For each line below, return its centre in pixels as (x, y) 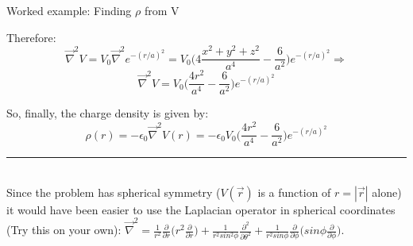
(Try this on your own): (64, 230)
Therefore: (31, 37)
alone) (387, 192)
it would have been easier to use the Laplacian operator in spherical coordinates (201, 209)
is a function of (294, 192)
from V (162, 10)
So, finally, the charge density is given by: (108, 113)
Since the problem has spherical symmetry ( (114, 192)
